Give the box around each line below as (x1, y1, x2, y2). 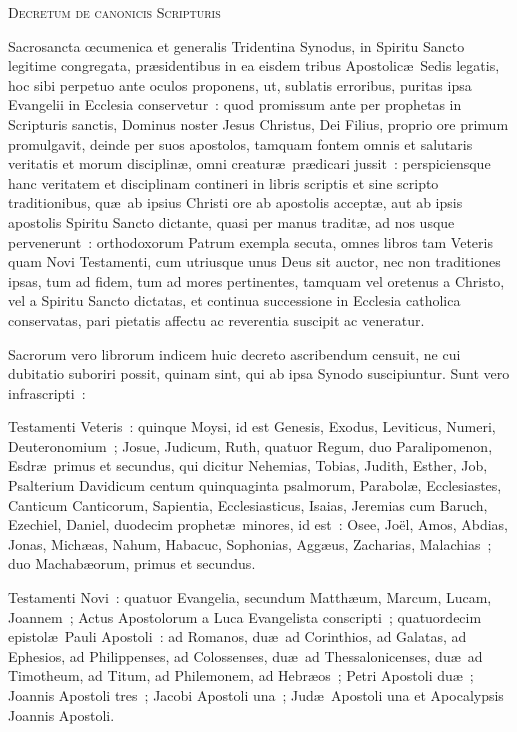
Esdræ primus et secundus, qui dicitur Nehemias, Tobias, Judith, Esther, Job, (8, 455, 488, 476)
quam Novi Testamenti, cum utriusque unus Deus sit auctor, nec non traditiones (8, 251, 501, 272)
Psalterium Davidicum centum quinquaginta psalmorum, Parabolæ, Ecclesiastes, (8, 475, 502, 496)
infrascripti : (8, 382, 86, 403)
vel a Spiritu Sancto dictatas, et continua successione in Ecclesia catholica (8, 290, 461, 311)
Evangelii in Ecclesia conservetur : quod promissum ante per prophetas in (8, 94, 462, 115)
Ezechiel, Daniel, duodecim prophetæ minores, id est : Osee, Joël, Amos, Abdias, (8, 514, 508, 535)
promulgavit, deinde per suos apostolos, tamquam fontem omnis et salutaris (8, 133, 473, 154)
